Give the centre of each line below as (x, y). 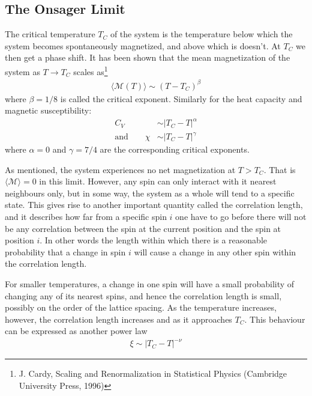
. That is (280, 169)
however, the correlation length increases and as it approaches (118, 319)
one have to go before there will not (241, 216)
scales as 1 (91, 70)
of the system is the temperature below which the (201, 34)
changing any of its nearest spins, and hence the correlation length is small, (143, 295)
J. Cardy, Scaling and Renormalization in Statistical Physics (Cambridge (153, 373)
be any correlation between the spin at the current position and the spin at (143, 228)
